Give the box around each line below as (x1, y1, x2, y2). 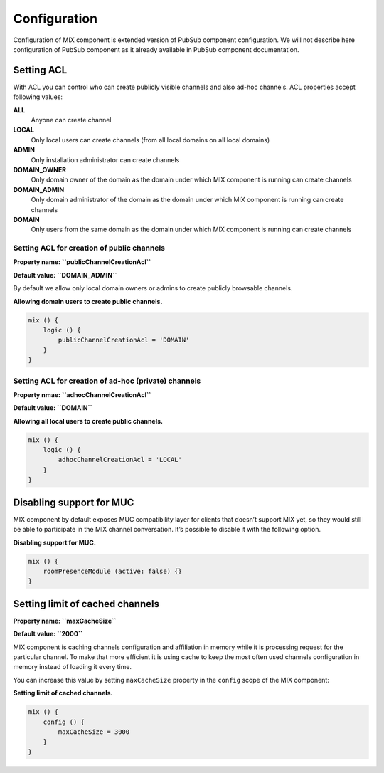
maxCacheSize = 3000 (58, 727, 130, 736)
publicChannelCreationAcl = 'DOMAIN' (58, 336, 190, 345)
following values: (13, 93, 63, 101)
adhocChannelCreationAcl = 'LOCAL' (58, 456, 183, 464)
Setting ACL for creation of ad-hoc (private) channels (13, 376, 201, 386)
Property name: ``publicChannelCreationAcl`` (13, 258, 151, 266)
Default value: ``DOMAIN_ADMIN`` (13, 270, 117, 279)
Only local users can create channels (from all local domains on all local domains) (31, 135, 270, 144)
